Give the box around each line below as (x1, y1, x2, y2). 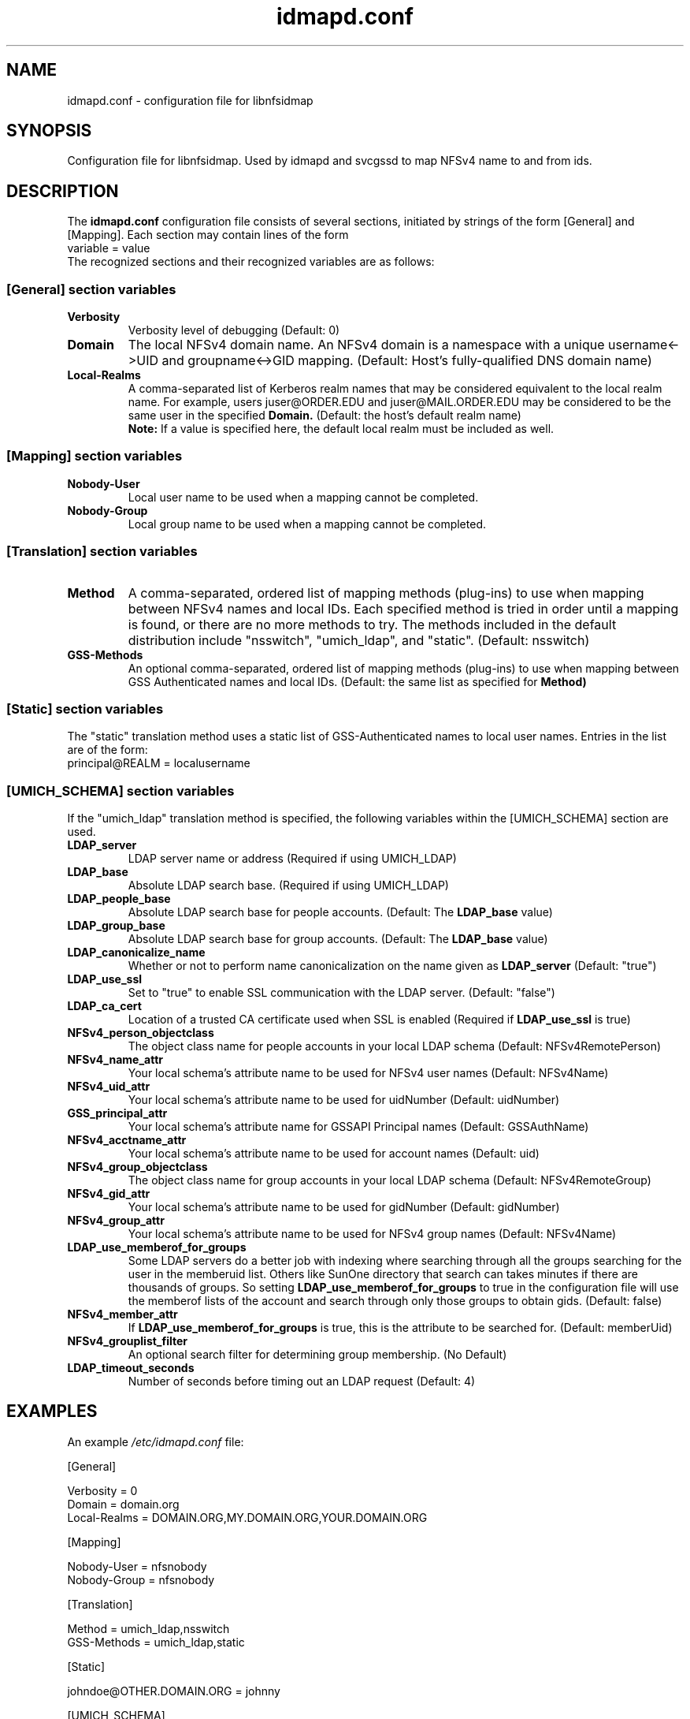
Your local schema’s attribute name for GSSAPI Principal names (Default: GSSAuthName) (128, 1120, 589, 1134)
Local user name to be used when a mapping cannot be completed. (128, 490, 479, 504)
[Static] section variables (6, 700, 164, 717)
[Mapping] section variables (6, 448, 183, 464)
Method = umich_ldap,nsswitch (67, 1621, 230, 1635)
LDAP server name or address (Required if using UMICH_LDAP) (128, 852, 457, 866)
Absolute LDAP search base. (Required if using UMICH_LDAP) (128, 878, 449, 893)
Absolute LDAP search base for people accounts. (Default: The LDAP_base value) (128, 905, 553, 919)
